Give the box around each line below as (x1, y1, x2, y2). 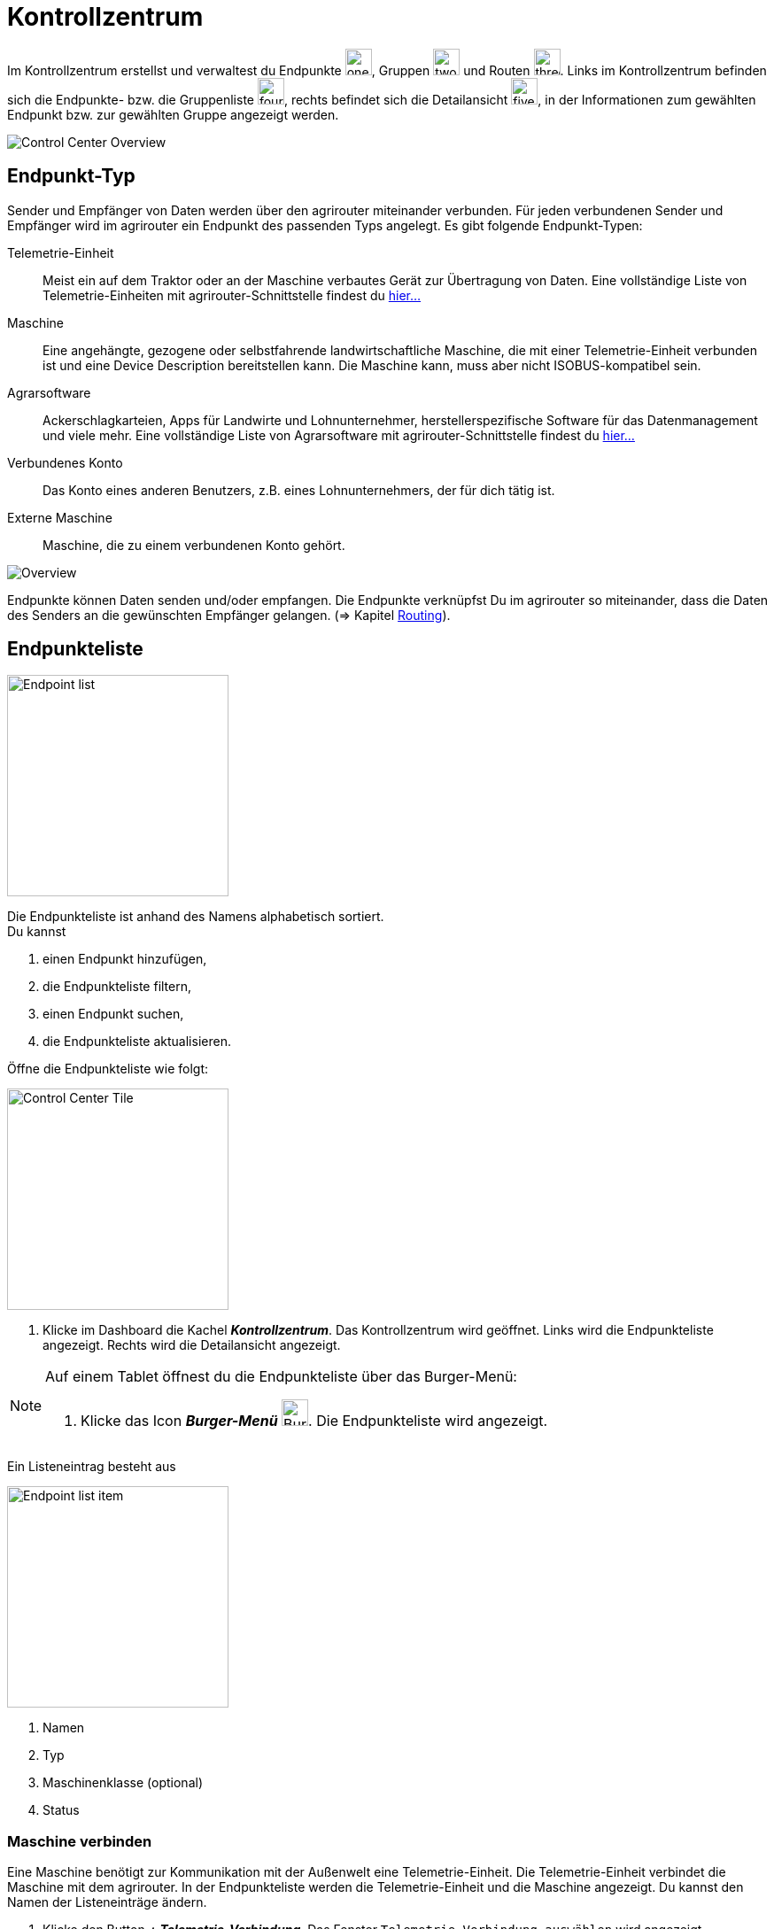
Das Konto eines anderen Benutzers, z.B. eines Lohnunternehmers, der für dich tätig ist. (43, 482, 555, 498)
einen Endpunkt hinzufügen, (43, 951, 207, 967)
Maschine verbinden (7, 1832, 152, 1850)
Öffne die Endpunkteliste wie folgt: (7, 1061, 209, 1077)
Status (43, 1802, 80, 1818)
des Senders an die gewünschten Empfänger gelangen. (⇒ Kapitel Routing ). (7, 607, 451, 623)
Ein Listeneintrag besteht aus (7, 1459, 176, 1475)
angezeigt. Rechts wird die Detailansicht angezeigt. (43, 1337, 341, 1353)
